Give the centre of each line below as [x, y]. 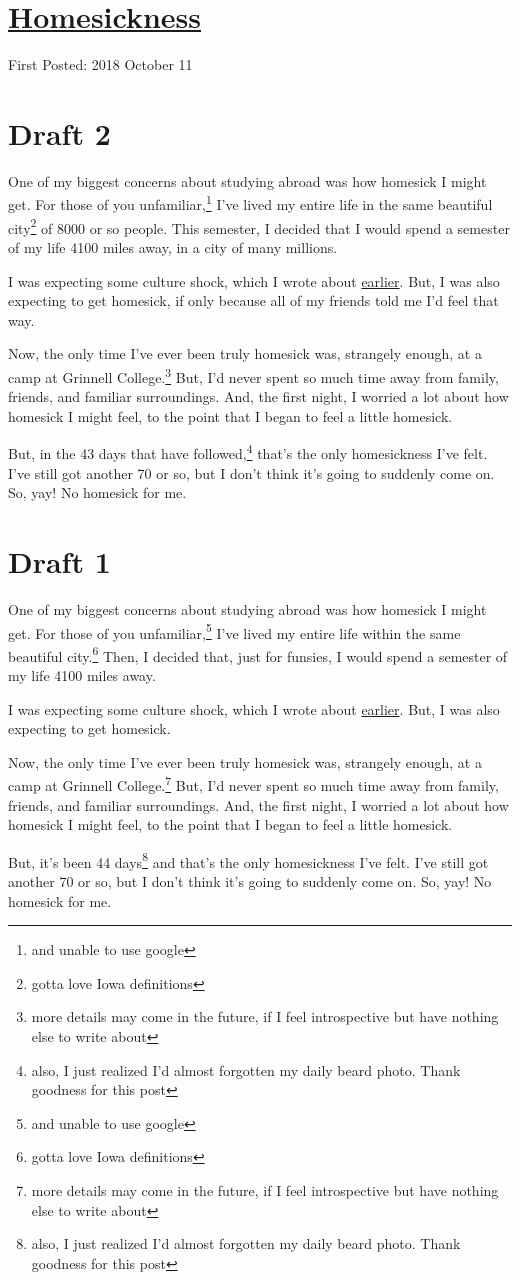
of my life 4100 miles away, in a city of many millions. [173, 246]
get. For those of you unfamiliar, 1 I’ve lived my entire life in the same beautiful [250, 203]
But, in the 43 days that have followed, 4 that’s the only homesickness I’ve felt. [248, 451]
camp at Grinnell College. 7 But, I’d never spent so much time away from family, [253, 784]
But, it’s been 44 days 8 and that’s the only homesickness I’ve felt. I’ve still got [248, 860]
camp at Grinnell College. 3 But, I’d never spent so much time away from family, [253, 375]
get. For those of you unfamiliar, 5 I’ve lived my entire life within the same [234, 631]
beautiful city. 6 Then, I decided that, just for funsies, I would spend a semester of [258, 654]
